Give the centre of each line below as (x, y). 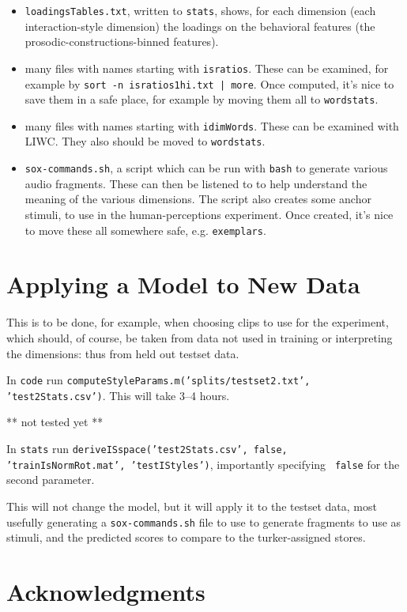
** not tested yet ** (55, 422)
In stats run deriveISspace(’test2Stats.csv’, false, (147, 449)
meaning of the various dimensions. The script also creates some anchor (198, 199)
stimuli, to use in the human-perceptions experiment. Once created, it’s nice (209, 214)
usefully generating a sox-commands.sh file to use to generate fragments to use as (204, 521)
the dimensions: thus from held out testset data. (123, 353)
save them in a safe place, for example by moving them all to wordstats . (202, 99)
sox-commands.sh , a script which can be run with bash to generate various (206, 168)
